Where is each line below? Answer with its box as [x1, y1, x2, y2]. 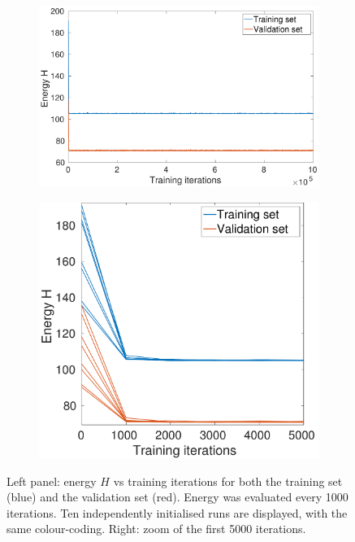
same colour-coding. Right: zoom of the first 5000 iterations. [6, 520, 306, 537]
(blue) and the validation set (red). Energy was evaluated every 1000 [6, 488, 349, 505]
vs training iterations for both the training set [113, 472, 343, 489]
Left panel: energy [6, 472, 97, 489]
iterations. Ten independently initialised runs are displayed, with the [6, 504, 348, 521]
